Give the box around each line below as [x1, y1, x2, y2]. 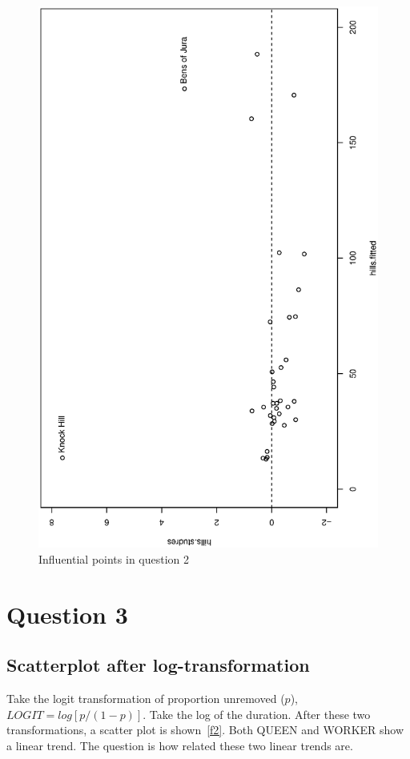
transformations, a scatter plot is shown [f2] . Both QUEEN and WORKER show [6, 721, 404, 738]
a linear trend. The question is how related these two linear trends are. [6, 737, 353, 753]
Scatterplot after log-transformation [6, 653, 310, 677]
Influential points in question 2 [38, 550, 190, 567]
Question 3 [6, 597, 128, 630]
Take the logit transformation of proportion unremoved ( [6, 690, 285, 707]
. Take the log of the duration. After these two [143, 705, 371, 722]
